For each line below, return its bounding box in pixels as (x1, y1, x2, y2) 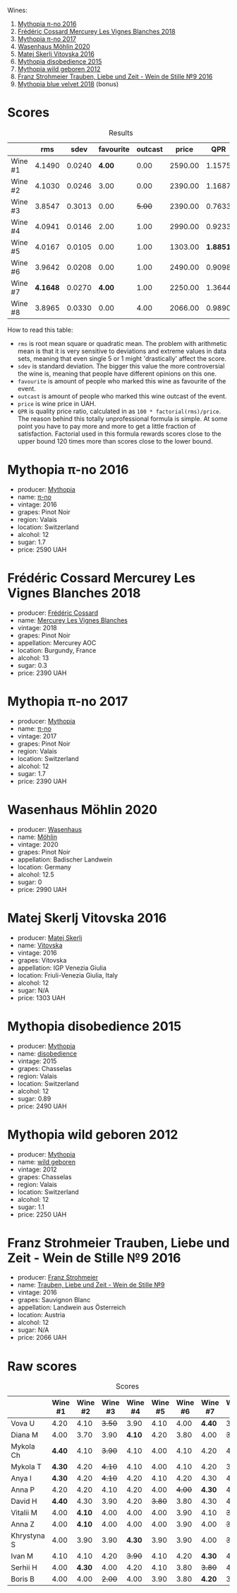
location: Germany (17, 862, 72, 871)
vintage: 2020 (17, 840, 59, 848)
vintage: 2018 (17, 623, 58, 632)
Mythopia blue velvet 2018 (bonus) (17, 80, 119, 88)
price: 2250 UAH (17, 1210, 67, 1219)
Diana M (11, 1430, 39, 1440)
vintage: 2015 (17, 1057, 57, 1065)
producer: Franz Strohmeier (17, 1273, 99, 1282)
